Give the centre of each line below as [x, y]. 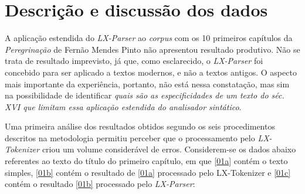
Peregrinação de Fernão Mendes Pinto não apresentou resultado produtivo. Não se [152, 49]
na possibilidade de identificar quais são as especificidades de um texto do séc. [145, 95]
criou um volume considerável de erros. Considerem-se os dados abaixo [169, 149]
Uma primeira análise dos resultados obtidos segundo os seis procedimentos [140, 126]
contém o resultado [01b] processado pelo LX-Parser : [100, 184]
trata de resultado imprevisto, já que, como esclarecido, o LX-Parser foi [134, 61]
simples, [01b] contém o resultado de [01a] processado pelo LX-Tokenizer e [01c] [148, 172]
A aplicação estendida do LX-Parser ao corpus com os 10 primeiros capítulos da [149, 38]
